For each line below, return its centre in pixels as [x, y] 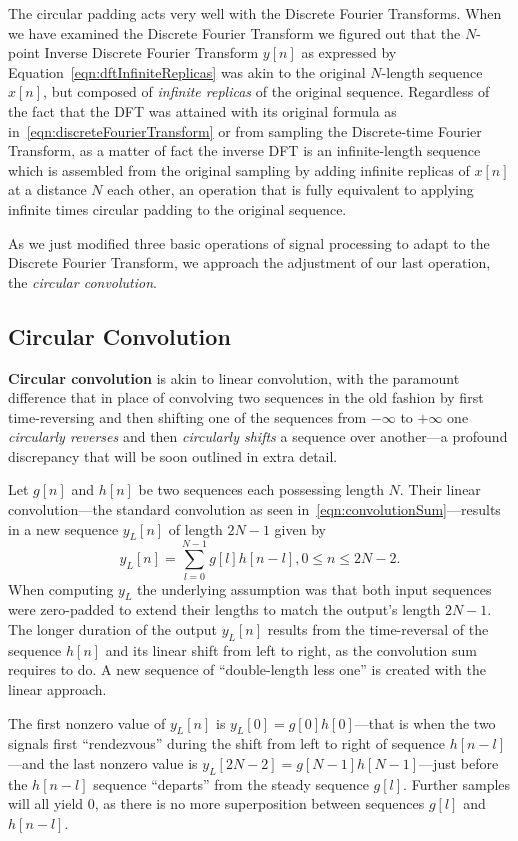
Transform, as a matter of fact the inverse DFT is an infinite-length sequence [244, 150]
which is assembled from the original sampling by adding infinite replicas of [239, 169]
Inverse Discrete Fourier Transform [151, 52]
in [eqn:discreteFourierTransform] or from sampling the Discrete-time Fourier [245, 130]
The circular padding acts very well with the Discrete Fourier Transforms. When [255, 13]
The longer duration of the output [112, 628]
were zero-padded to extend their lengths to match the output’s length [224, 609]
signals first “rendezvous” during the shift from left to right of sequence [226, 743]
